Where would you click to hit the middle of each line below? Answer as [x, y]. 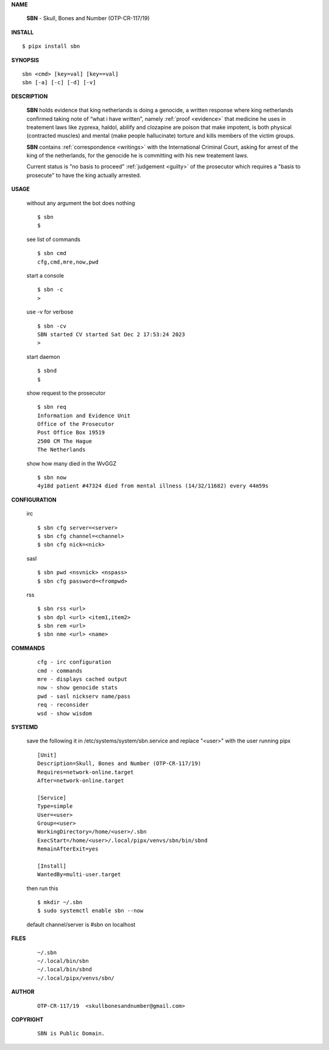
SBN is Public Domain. [71, 1034]
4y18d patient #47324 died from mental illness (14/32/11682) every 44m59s [153, 486]
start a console [45, 275]
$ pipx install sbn [51, 46]
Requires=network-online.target [86, 772]
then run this [42, 888]
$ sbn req [52, 407]
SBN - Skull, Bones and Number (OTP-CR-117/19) [88, 18]
